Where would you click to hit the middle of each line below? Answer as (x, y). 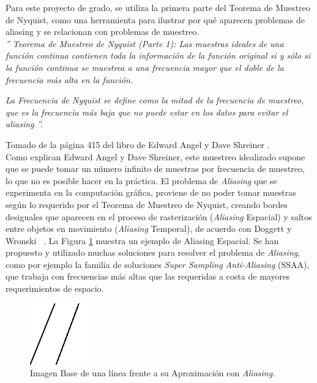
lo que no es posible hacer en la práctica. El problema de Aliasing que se (141, 180)
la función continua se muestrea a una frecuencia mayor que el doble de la (145, 67)
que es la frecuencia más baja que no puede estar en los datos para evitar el (147, 112)
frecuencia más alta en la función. (69, 79)
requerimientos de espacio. (55, 288)
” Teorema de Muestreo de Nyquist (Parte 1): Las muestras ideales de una (145, 43)
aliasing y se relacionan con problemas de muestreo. (103, 32)
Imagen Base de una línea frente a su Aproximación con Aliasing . (153, 373)
